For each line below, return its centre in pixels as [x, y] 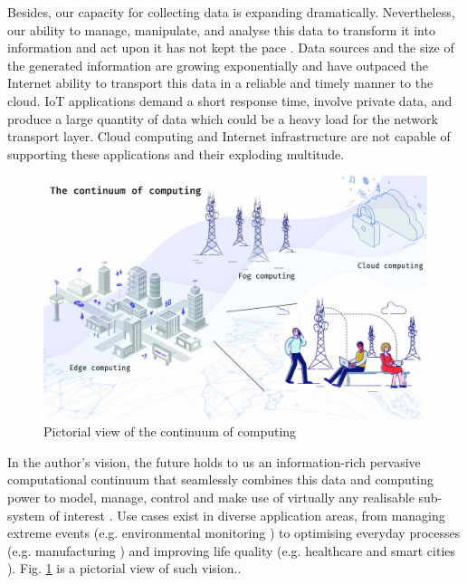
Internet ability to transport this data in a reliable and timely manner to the [220, 83]
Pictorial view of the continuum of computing [170, 431]
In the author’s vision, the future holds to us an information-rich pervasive [214, 461]
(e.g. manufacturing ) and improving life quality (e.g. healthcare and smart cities [232, 550]
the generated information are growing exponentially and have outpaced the [218, 65]
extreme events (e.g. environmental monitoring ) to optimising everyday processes [234, 533]
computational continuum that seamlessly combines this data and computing [220, 479]
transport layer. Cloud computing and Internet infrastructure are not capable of [229, 136]
